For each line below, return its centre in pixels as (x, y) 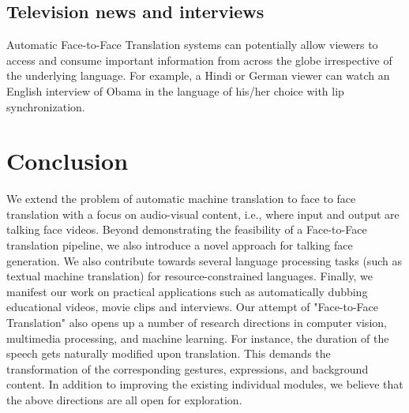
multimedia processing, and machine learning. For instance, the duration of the (198, 338)
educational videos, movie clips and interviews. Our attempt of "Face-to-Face (193, 307)
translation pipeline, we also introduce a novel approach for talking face (180, 245)
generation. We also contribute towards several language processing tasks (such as (204, 260)
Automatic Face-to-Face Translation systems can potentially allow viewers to (192, 45)
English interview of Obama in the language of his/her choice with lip (175, 90)
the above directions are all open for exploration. (124, 400)
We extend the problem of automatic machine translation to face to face (181, 199)
